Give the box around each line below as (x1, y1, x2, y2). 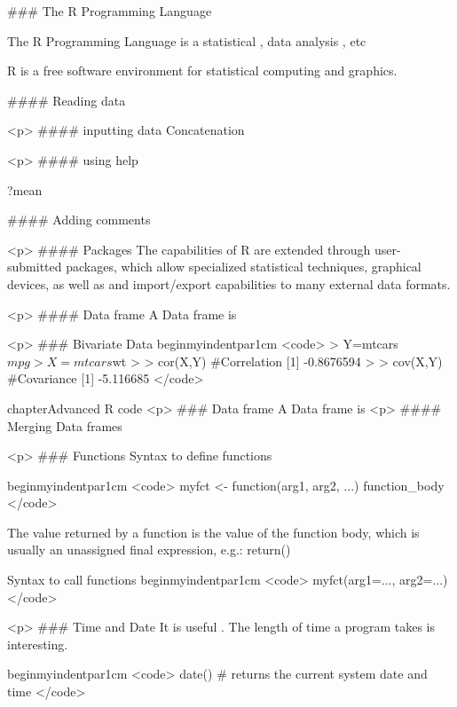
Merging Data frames (7, 416, 122, 435)
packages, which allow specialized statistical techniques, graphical (66, 257, 422, 276)
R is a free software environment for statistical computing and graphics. (7, 61, 398, 80)
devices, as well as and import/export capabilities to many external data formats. (7, 274, 451, 293)
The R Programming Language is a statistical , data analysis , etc (7, 31, 366, 50)
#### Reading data (7, 90, 126, 109)
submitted (7, 257, 62, 276)
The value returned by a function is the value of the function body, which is (7, 522, 420, 541)
